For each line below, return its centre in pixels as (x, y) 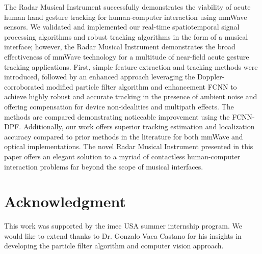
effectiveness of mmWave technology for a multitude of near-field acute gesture (127, 56)
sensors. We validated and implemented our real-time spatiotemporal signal (122, 27)
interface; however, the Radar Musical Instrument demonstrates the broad (120, 47)
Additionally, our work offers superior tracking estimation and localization (139, 126)
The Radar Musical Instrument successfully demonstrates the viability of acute (127, 7)
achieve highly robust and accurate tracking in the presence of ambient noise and (131, 96)
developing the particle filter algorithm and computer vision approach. (114, 246)
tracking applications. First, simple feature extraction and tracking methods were (131, 66)
